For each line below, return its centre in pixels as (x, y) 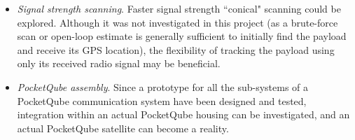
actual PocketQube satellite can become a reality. (123, 128)
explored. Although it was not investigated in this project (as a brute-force (177, 22)
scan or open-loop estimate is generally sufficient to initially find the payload (182, 36)
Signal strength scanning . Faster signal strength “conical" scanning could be (179, 8)
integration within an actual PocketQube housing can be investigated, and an (183, 114)
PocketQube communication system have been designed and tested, (162, 100)
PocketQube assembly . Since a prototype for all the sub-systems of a (163, 86)
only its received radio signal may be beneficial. (119, 63)
